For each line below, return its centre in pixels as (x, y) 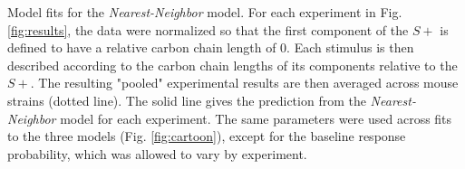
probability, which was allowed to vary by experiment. (157, 153)
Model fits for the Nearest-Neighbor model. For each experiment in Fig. (205, 12)
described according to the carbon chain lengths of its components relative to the (232, 65)
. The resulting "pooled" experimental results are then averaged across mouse (244, 83)
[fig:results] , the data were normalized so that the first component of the (208, 29)
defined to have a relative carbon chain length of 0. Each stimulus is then (211, 47)
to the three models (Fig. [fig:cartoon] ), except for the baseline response (207, 136)
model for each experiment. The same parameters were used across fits (256, 118)
